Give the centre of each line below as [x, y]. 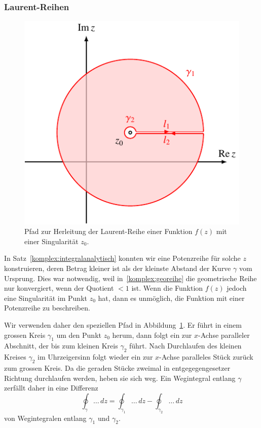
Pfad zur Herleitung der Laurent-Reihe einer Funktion [108, 231]
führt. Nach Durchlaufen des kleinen [185, 346]
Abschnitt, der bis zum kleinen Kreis [61, 346]
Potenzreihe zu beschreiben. [47, 308]
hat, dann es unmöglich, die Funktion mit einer [171, 298]
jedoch [237, 288]
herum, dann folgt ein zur [152, 335]
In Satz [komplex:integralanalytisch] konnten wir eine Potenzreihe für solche [122, 258]
